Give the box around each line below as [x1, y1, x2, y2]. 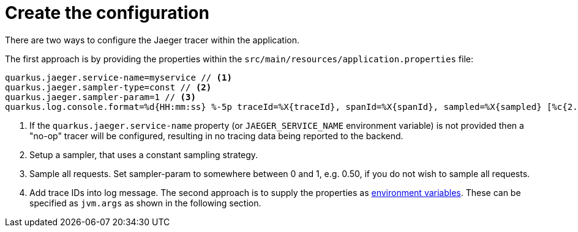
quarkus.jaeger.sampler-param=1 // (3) [5, 92, 196, 102]
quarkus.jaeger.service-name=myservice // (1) [5, 72, 232, 82]
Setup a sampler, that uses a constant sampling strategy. [29, 149, 258, 160]
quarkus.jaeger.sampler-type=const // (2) [5, 82, 212, 92]
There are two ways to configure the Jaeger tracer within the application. [5, 34, 299, 45]
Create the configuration [5, 2, 209, 23]
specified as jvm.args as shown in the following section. [29, 197, 261, 208]
